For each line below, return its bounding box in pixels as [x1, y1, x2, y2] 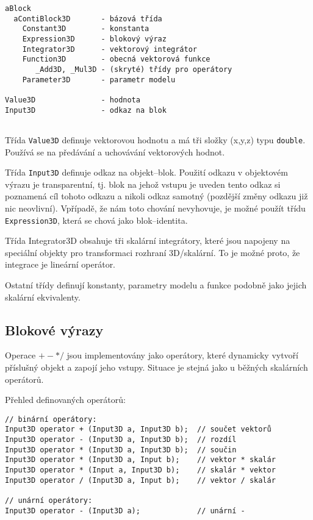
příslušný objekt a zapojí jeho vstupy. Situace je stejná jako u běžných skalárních [5, 360, 308, 373]
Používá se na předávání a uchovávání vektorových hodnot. [5, 145, 225, 158]
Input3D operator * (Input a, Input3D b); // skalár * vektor [5, 466, 276, 475]
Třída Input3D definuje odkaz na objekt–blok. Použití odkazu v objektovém [5, 166, 288, 179]
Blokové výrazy [5, 320, 104, 339]
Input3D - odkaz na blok [5, 105, 167, 115]
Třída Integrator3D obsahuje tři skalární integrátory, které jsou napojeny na [5, 234, 290, 247]
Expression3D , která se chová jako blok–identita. [5, 213, 188, 226]
